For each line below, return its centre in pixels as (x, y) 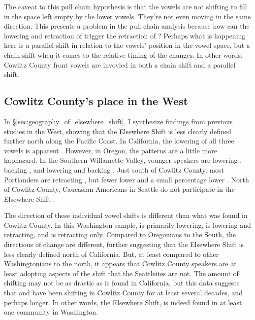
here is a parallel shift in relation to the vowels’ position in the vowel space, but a (127, 45)
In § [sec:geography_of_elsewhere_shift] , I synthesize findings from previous (118, 121)
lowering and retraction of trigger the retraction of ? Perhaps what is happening (125, 35)
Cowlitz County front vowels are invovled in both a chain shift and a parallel (120, 64)
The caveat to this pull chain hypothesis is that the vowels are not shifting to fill (126, 6)
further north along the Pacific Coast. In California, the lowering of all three (119, 141)
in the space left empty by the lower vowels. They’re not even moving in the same (127, 16)
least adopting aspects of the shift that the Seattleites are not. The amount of (121, 273)
